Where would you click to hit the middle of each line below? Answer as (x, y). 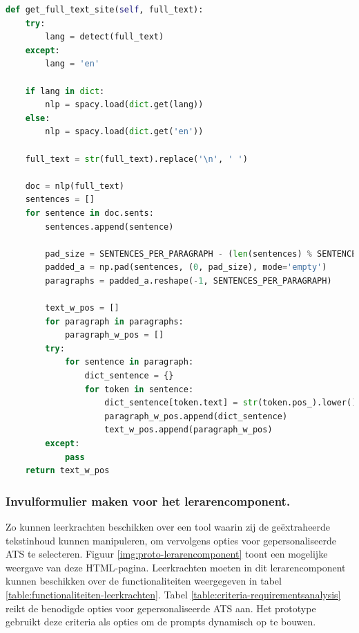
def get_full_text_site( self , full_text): (105, 10)
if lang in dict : (65, 91)
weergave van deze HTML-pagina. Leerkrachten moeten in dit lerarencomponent (176, 567)
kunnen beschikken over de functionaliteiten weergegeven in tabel (144, 581)
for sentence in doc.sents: (89, 213)
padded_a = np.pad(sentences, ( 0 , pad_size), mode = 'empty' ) (186, 267)
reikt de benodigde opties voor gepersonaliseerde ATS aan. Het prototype (161, 608)
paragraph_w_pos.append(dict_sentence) (196, 416)
